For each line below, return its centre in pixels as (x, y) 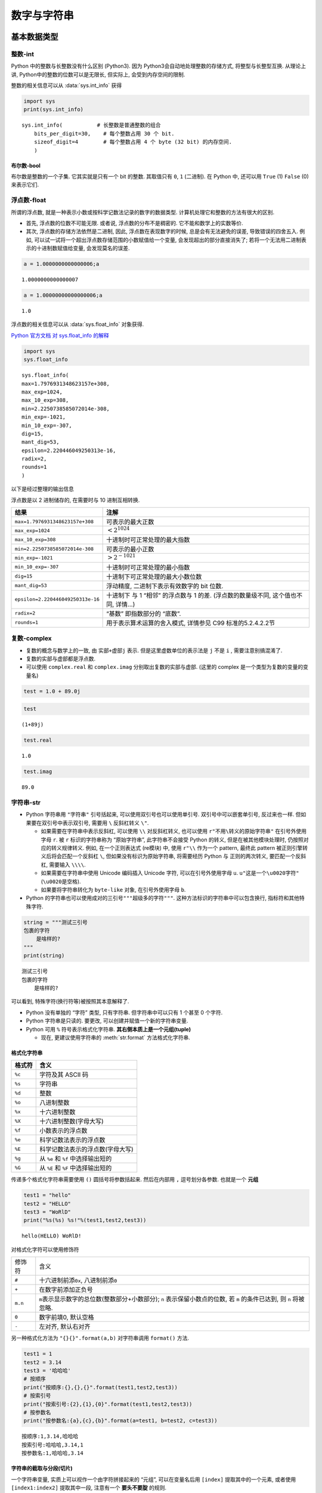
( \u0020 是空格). (61, 881)
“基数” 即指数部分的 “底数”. (144, 613)
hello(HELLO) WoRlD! (52, 1236)
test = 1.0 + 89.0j (52, 691)
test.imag (38, 772)
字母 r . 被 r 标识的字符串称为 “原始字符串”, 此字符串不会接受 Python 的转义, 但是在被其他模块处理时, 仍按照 (172, 840)
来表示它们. (25, 185)
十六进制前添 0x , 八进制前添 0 (78, 1280)
